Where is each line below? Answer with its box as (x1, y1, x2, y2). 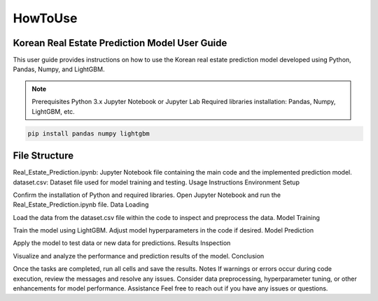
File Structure (13, 150, 73, 162)
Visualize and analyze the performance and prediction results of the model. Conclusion (13, 251, 265, 260)
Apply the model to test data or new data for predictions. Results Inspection (13, 239, 231, 247)
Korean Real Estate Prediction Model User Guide (13, 37, 227, 49)
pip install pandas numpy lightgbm (27, 129, 150, 138)
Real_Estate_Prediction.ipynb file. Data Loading (13, 200, 149, 209)
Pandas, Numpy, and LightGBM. (13, 65, 105, 73)
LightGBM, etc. (31, 107, 75, 115)
